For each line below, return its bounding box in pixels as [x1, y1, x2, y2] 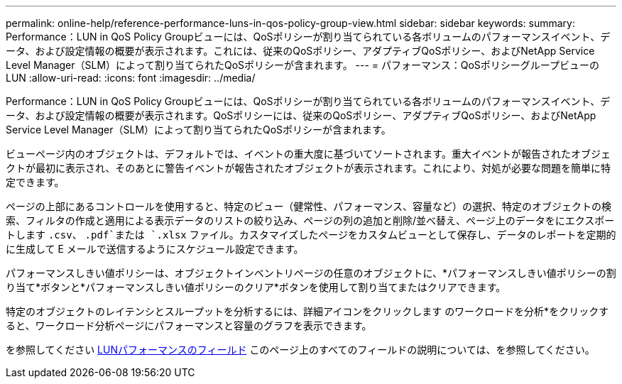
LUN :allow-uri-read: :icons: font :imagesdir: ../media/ [6, 72, 256, 84]
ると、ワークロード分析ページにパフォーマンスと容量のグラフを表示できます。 [6, 319, 372, 331]
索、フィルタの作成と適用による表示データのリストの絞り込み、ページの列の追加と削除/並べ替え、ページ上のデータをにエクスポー [6, 214, 615, 226]
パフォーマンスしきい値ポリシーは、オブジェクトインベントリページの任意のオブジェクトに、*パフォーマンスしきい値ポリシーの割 [6, 267, 616, 279]
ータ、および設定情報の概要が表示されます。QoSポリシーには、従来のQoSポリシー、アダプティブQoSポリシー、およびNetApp [6, 109, 596, 121]
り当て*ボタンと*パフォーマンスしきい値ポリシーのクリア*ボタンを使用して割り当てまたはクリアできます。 [6, 281, 506, 293]
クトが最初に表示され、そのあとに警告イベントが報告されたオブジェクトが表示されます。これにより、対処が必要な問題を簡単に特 [6, 162, 611, 174]
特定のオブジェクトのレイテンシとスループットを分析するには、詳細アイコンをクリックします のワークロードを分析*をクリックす [6, 305, 609, 317]
